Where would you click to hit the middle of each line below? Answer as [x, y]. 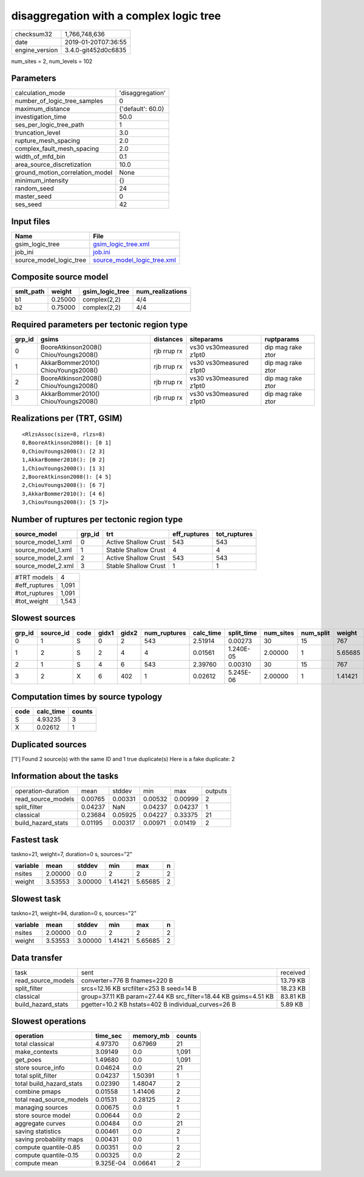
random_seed [34, 189]
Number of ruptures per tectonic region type [97, 519]
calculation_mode [40, 93]
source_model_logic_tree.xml [134, 260]
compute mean [36, 1163]
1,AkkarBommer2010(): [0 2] [64, 460]
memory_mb [151, 1036]
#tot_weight [32, 602]
